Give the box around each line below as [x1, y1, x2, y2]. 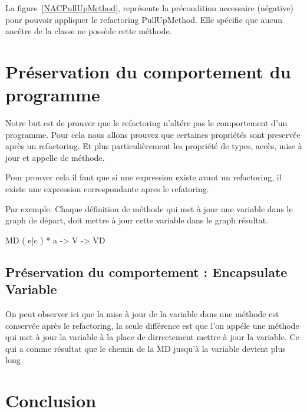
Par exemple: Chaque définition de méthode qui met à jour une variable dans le [5, 202, 293, 215]
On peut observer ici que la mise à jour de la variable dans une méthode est [5, 308, 279, 320]
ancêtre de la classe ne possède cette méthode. [5, 25, 172, 37]
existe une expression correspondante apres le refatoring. [5, 183, 209, 195]
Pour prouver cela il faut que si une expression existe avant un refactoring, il [5, 171, 282, 183]
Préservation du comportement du [5, 59, 291, 83]
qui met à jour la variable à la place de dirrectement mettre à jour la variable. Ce [5, 331, 299, 343]
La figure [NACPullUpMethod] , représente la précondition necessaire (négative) [5, 2, 293, 14]
